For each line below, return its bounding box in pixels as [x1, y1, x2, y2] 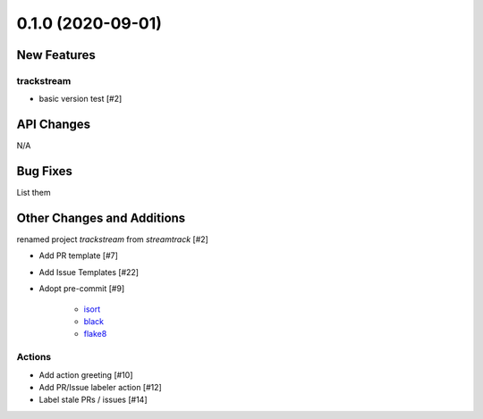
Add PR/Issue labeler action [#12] [38, 381, 163, 392]
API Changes [16, 117, 91, 132]
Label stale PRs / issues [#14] [38, 394, 148, 406]
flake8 [83, 329, 107, 339]
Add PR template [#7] [38, 250, 118, 261]
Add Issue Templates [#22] [38, 266, 139, 277]
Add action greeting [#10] [38, 369, 133, 380]
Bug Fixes [16, 163, 73, 179]
